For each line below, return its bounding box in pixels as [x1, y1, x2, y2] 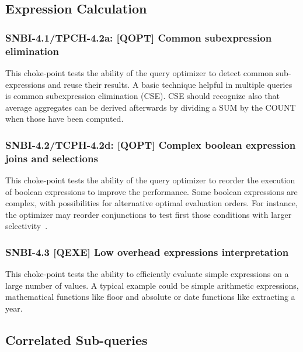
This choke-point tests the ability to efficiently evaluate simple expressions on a [5, 268, 289, 280]
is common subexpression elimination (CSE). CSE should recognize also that [5, 90, 280, 102]
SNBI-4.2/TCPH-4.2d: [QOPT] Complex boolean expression [5, 137, 296, 152]
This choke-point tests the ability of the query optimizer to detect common [5, 66, 274, 78]
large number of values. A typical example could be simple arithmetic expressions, [5, 279, 299, 291]
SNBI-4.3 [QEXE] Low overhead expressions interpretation [5, 244, 289, 259]
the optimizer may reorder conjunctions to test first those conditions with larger [5, 208, 292, 220]
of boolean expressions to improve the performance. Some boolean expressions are [5, 185, 298, 197]
